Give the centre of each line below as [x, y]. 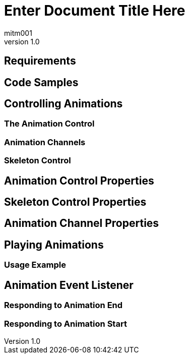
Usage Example [35, 265]
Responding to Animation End [64, 305]
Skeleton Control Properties [75, 202]
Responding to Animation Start [66, 323]
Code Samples [41, 82]
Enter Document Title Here [95, 11]
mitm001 [18, 33]
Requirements [40, 61]
